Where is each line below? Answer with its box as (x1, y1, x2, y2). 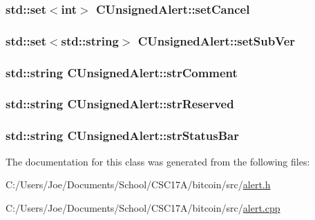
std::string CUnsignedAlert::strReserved (6, 95, 234, 112)
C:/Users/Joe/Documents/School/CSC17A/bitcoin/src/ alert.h (6, 177, 271, 192)
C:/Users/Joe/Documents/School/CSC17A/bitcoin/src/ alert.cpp (6, 200, 280, 214)
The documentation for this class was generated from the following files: (6, 154, 310, 168)
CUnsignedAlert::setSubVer (137, 32, 296, 49)
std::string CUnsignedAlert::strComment (6, 63, 238, 81)
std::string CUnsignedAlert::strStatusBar (6, 127, 240, 144)
